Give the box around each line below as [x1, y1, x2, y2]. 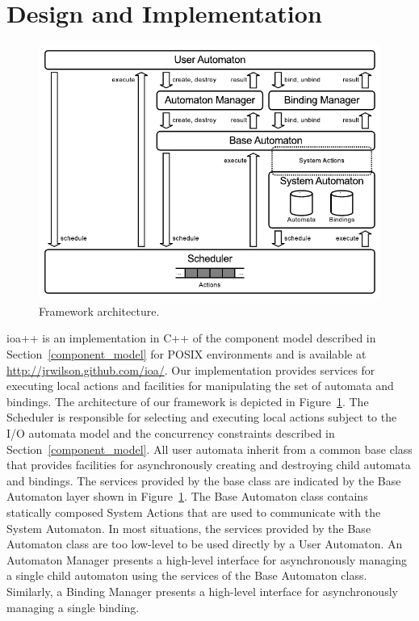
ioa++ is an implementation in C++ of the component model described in [6, 329, 376, 346]
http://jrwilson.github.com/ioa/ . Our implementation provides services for [6, 361, 375, 378]
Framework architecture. [39, 302, 160, 319]
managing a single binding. [6, 598, 140, 615]
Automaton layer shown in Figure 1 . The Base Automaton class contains [6, 488, 368, 505]
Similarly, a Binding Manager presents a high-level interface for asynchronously [6, 582, 398, 599]
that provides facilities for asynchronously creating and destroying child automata [6, 456, 411, 473]
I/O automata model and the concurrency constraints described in [6, 425, 335, 442]
